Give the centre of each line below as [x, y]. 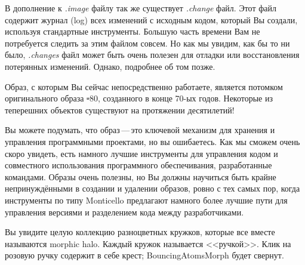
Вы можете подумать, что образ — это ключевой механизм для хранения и [140, 130]
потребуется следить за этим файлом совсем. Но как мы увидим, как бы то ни [147, 43]
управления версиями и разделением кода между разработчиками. [124, 212]
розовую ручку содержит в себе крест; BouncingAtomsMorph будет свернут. [144, 255]
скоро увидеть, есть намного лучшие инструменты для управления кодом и [141, 153]
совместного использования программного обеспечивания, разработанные [138, 165]
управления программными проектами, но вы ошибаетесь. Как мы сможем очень [152, 141]
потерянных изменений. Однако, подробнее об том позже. [110, 66]
